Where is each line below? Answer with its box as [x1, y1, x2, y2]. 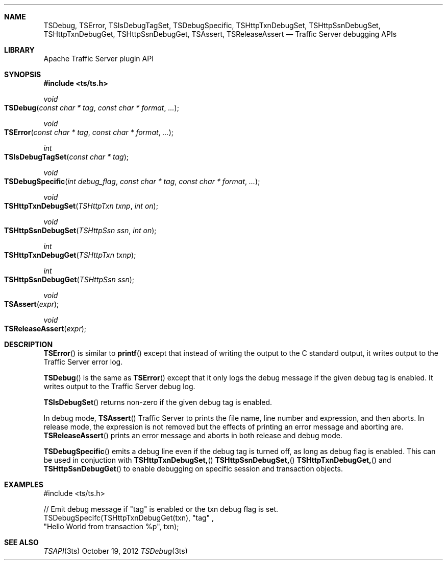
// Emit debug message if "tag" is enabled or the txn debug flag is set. [43, 505, 279, 513]
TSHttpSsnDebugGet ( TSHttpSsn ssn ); [4, 275, 135, 284]
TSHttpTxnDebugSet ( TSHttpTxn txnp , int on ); [4, 201, 158, 210]
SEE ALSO [4, 538, 39, 547]
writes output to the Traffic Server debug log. [43, 382, 195, 391]
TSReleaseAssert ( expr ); [4, 324, 87, 333]
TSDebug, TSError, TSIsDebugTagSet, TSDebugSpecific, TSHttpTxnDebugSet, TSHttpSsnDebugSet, [43, 21, 381, 30]
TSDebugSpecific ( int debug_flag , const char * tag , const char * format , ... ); [4, 177, 260, 186]
